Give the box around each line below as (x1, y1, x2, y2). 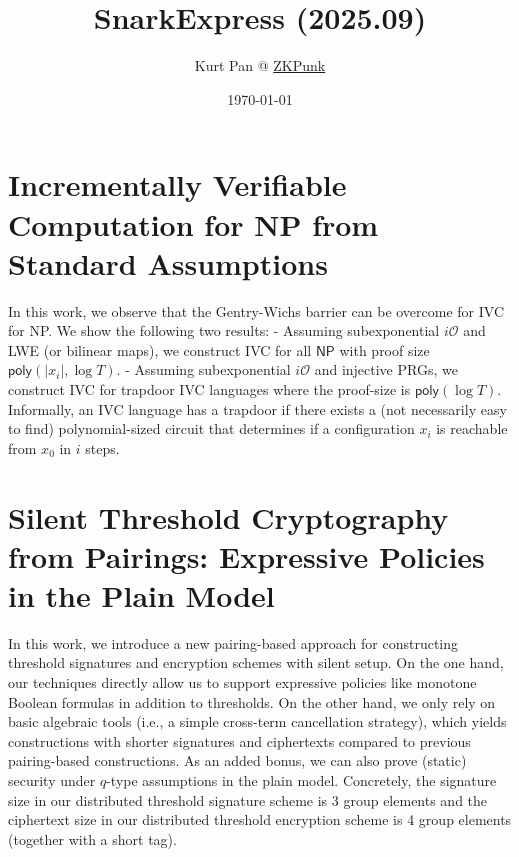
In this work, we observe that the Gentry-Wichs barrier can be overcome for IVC (8, 300, 505, 321)
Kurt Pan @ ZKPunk (194, 55, 326, 76)
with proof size (339, 339, 430, 360)
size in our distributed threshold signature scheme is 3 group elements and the (8, 789, 488, 810)
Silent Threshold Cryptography (8, 496, 449, 537)
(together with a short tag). (8, 828, 177, 849)
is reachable (436, 418, 508, 439)
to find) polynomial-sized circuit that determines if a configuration (8, 418, 415, 439)
